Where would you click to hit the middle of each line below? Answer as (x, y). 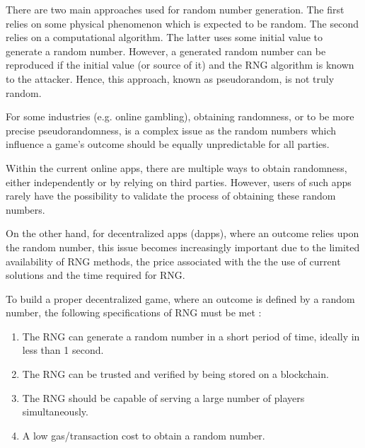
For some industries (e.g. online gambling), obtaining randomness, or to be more (180, 116)
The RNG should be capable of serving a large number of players (163, 397)
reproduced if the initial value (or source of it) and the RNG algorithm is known (180, 65)
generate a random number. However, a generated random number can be (166, 51)
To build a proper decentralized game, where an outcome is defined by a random (180, 298)
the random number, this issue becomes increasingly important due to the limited (183, 247)
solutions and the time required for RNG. (95, 275)
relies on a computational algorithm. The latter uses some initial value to (164, 37)
